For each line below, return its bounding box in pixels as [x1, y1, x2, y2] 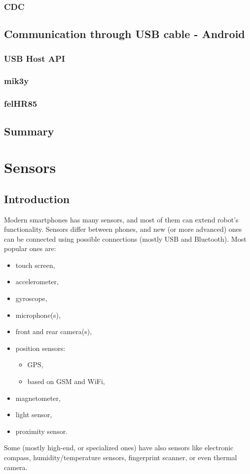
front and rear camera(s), [15, 326, 92, 337]
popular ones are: [4, 243, 56, 254]
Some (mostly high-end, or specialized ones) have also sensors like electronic [4, 442, 234, 453]
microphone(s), [15, 309, 61, 320]
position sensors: [15, 343, 66, 353]
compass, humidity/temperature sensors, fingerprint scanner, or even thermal [4, 452, 237, 463]
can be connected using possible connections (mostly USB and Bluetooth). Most [4, 233, 247, 244]
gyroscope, [15, 293, 47, 303]
